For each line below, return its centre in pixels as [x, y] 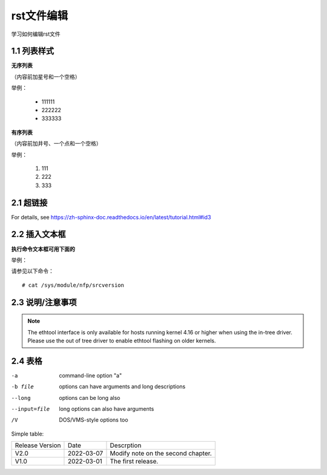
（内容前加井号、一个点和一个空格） [56, 144]
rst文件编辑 [40, 16]
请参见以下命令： [32, 271]
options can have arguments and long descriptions [122, 387]
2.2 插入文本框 [38, 234]
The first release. [134, 462]
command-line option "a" [91, 375]
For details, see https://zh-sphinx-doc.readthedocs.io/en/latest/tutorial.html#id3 [111, 217]
